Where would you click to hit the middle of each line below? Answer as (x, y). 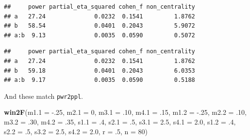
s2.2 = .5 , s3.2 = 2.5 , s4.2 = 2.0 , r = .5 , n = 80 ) (76, 131)
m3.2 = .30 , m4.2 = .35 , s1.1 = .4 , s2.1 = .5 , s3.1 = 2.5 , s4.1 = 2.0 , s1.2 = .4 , (120, 122)
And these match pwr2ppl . (43, 96)
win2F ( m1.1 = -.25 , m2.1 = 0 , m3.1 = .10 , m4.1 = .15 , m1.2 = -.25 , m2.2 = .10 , (125, 112)
